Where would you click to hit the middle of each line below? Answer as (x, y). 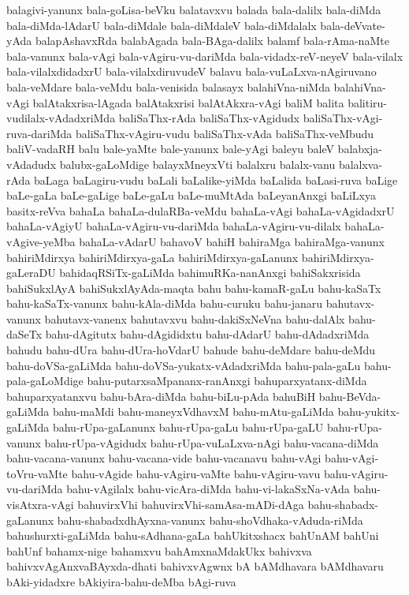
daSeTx (24, 334)
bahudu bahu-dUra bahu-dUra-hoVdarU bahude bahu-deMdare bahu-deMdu (191, 350)
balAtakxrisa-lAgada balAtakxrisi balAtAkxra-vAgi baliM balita (188, 102)
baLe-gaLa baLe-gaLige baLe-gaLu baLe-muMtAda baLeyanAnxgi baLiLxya (191, 195)
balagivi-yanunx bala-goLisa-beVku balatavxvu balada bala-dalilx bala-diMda (194, 9)
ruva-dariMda (39, 133)
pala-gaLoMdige (45, 381)
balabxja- (360, 149)
